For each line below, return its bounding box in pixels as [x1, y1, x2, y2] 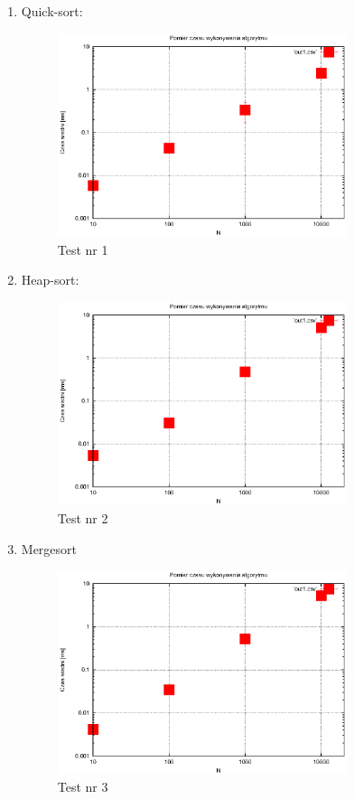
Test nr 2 [57, 508, 108, 527]
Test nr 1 [57, 240, 108, 258]
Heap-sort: [21, 270, 79, 289]
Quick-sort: [21, 2, 83, 20]
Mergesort [21, 539, 78, 558]
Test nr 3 [57, 777, 108, 796]
